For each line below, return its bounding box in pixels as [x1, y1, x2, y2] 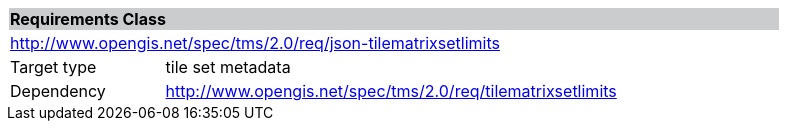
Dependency [10, 81, 106, 101]
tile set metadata [165, 57, 291, 77]
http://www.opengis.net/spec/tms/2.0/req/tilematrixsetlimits [165, 81, 617, 101]
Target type [10, 57, 97, 77]
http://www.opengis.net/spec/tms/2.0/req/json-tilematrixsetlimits [10, 33, 500, 53]
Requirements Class [10, 9, 166, 29]
